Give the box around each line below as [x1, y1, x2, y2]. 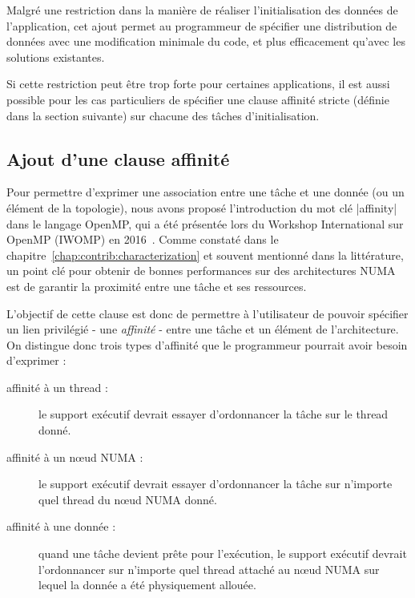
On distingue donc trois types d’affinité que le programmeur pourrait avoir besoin [6, 336, 408, 353]
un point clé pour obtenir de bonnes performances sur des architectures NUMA [6, 262, 396, 279]
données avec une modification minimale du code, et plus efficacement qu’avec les [6, 33, 405, 50]
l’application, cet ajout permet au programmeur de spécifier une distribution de [6, 17, 397, 34]
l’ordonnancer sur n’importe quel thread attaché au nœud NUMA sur [38, 560, 380, 577]
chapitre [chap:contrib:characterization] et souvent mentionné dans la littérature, [6, 246, 404, 263]
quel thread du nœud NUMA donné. [38, 491, 217, 507]
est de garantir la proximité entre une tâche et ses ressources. [6, 277, 307, 294]
